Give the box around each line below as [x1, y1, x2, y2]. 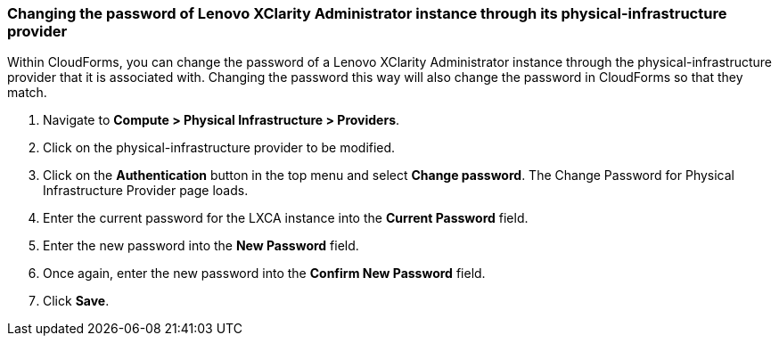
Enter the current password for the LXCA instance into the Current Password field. [43, 210, 529, 226]
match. [7, 85, 47, 101]
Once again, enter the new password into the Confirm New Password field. [43, 265, 486, 282]
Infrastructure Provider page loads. [43, 183, 249, 199]
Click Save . [43, 293, 110, 309]
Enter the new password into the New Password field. [43, 238, 359, 254]
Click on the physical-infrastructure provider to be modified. [43, 140, 396, 156]
